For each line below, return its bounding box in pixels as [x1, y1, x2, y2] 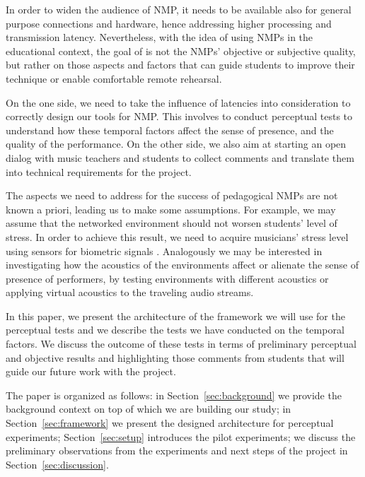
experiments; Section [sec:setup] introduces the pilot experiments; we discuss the [6, 429, 356, 444]
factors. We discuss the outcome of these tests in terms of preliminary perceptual [6, 336, 357, 351]
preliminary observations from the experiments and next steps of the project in [6, 443, 348, 458]
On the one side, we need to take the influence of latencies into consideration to [6, 95, 351, 110]
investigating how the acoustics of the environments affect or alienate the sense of [6, 257, 359, 272]
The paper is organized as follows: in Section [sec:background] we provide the [6, 387, 342, 402]
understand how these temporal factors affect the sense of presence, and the [6, 122, 334, 137]
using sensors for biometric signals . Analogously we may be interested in [6, 243, 323, 258]
